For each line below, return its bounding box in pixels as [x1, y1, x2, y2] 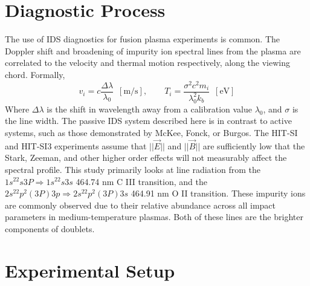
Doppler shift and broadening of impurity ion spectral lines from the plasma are [5, 44, 301, 57]
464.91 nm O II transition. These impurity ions [131, 187, 306, 200]
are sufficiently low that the [202, 139, 305, 152]
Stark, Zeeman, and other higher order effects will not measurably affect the [5, 151, 287, 164]
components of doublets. [5, 222, 95, 235]
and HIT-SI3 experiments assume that [5, 139, 147, 152]
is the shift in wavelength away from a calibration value [47, 102, 252, 115]
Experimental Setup [5, 258, 175, 282]
